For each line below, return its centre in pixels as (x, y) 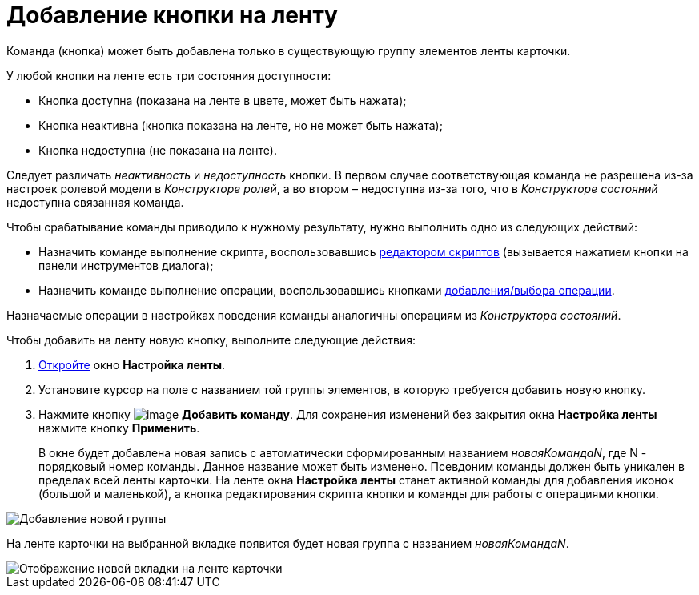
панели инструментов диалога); (126, 265)
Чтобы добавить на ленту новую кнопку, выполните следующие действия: (211, 340)
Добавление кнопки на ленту (172, 15)
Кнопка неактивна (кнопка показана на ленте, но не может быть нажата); (241, 125)
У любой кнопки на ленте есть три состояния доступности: (169, 75)
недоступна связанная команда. (95, 202)
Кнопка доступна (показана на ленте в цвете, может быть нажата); (223, 100)
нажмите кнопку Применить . (119, 428)
